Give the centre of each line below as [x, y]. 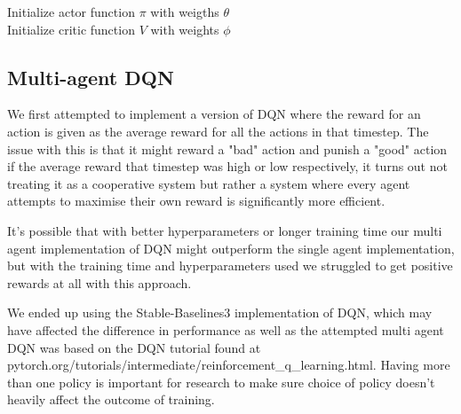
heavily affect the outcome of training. [111, 399]
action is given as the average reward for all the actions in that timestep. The [218, 131]
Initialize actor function [71, 12]
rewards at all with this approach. [99, 282]
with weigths [185, 12]
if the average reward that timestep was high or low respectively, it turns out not [227, 166]
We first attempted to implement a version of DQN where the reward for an [214, 114]
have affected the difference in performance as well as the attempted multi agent [226, 329]
